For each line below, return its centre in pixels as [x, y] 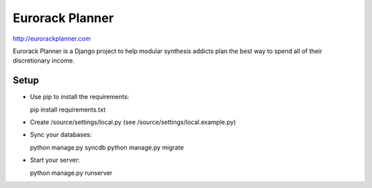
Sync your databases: [61, 135]
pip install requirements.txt [68, 109]
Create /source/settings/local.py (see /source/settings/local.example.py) [133, 122]
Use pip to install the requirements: [80, 97]
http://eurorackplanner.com [52, 39]
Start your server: [55, 160]
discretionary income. [44, 61]
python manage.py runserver [71, 173]
